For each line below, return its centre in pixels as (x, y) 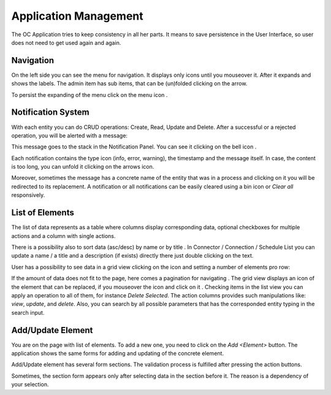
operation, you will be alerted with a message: (70, 136)
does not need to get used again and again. (66, 42)
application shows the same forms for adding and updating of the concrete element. (117, 353)
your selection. (30, 385)
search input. (28, 312)
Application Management (77, 16)
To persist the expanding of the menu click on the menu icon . (89, 94)
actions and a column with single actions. (63, 236)
